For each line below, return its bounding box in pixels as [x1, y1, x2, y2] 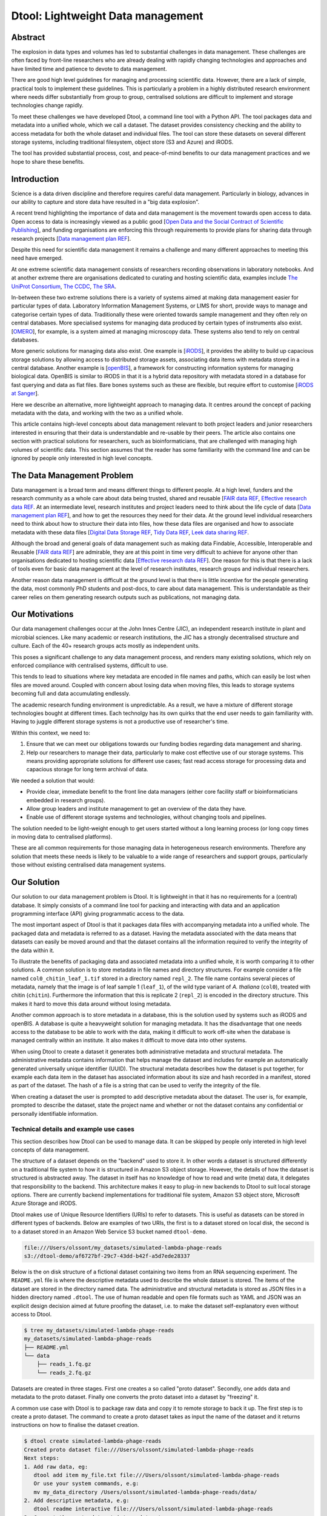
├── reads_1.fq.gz [36, 1361, 91, 1367]
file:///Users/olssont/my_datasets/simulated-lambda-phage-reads [24, 1244, 222, 1251]
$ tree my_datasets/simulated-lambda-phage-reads [24, 1327, 174, 1333]
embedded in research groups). [26, 796, 105, 803]
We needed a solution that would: [11, 777, 95, 784]
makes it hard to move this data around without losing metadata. [11, 1000, 172, 1007]
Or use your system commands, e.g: [33, 1480, 139, 1487]
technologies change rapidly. [11, 102, 84, 109]
